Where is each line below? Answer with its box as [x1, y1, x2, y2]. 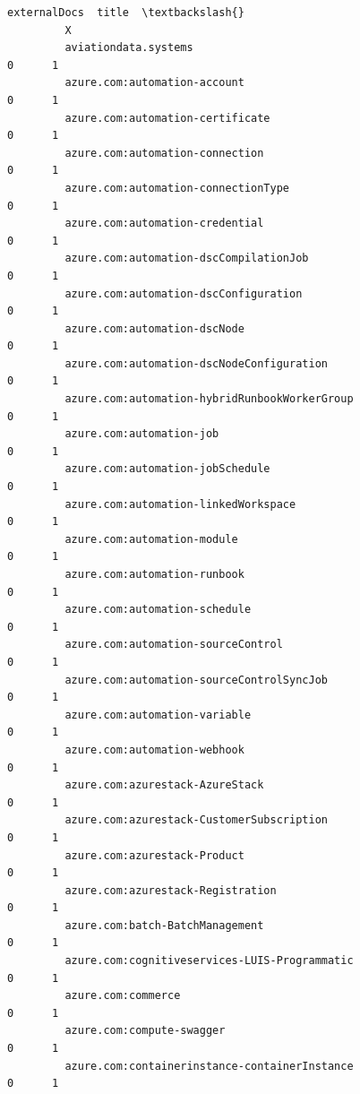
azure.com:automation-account [64, 76, 244, 90]
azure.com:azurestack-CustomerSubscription [64, 814, 328, 827]
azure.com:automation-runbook [64, 568, 244, 581]
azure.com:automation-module [64, 532, 238, 546]
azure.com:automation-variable [64, 708, 252, 721]
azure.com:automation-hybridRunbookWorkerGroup [64, 392, 354, 406]
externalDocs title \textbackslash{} [7, 6, 244, 19]
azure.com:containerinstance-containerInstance [64, 1059, 354, 1072]
